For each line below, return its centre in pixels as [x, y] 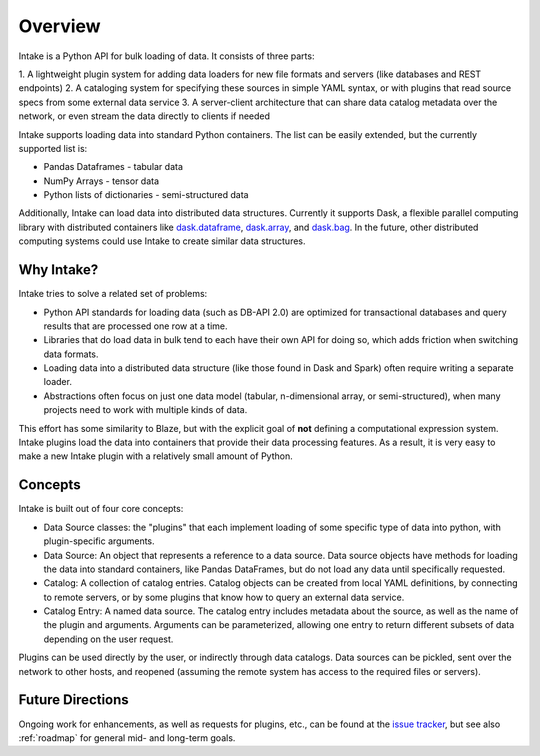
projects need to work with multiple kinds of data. [145, 410]
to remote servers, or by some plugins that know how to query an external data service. [224, 597]
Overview [59, 26]
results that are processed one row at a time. [136, 326]
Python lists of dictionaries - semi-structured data [146, 195]
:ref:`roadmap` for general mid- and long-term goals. [127, 737]
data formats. [71, 354]
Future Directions [73, 700]
